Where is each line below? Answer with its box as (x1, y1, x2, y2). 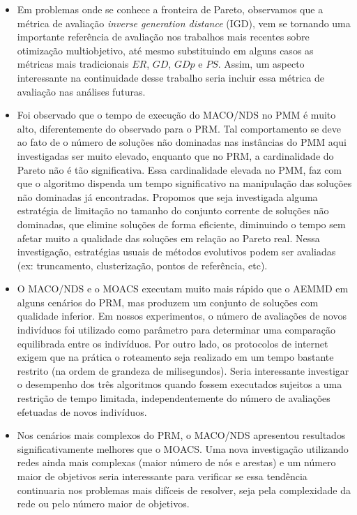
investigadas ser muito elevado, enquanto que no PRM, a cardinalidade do (17, 148, 334, 163)
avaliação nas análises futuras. (17, 84, 146, 98)
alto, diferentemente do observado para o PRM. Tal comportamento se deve (17, 121, 342, 135)
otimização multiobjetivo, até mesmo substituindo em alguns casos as (17, 43, 314, 57)
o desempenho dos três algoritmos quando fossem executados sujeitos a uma (17, 377, 342, 391)
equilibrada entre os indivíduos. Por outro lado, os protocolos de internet (17, 336, 328, 350)
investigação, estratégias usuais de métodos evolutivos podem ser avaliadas (17, 244, 336, 259)
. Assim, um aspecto (218, 57, 305, 71)
